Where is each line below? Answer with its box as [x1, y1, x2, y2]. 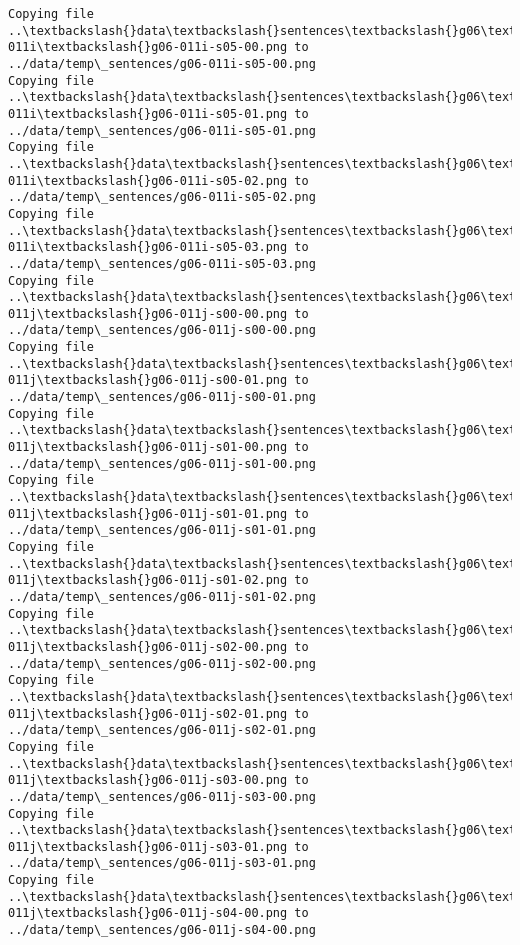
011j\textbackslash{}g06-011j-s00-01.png [8, 373, 288, 388]
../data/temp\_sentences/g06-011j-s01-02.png [8, 589, 316, 604]
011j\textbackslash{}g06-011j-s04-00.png [8, 906, 288, 921]
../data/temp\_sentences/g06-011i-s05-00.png [8, 56, 316, 71]
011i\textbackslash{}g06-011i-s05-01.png [8, 106, 288, 121]
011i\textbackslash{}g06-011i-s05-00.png [8, 40, 288, 55]
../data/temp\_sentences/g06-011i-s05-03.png [8, 256, 316, 271]
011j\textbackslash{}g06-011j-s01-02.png [8, 573, 288, 588]
